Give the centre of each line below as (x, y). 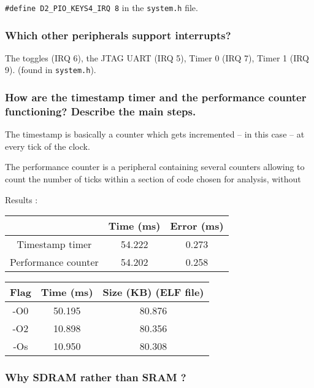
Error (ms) (197, 226)
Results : (21, 199)
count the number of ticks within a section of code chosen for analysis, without (153, 179)
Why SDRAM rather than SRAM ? (96, 377)
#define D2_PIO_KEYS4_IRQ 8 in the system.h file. (101, 7)
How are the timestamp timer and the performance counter (156, 97)
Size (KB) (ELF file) (153, 292)
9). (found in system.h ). (51, 70)
